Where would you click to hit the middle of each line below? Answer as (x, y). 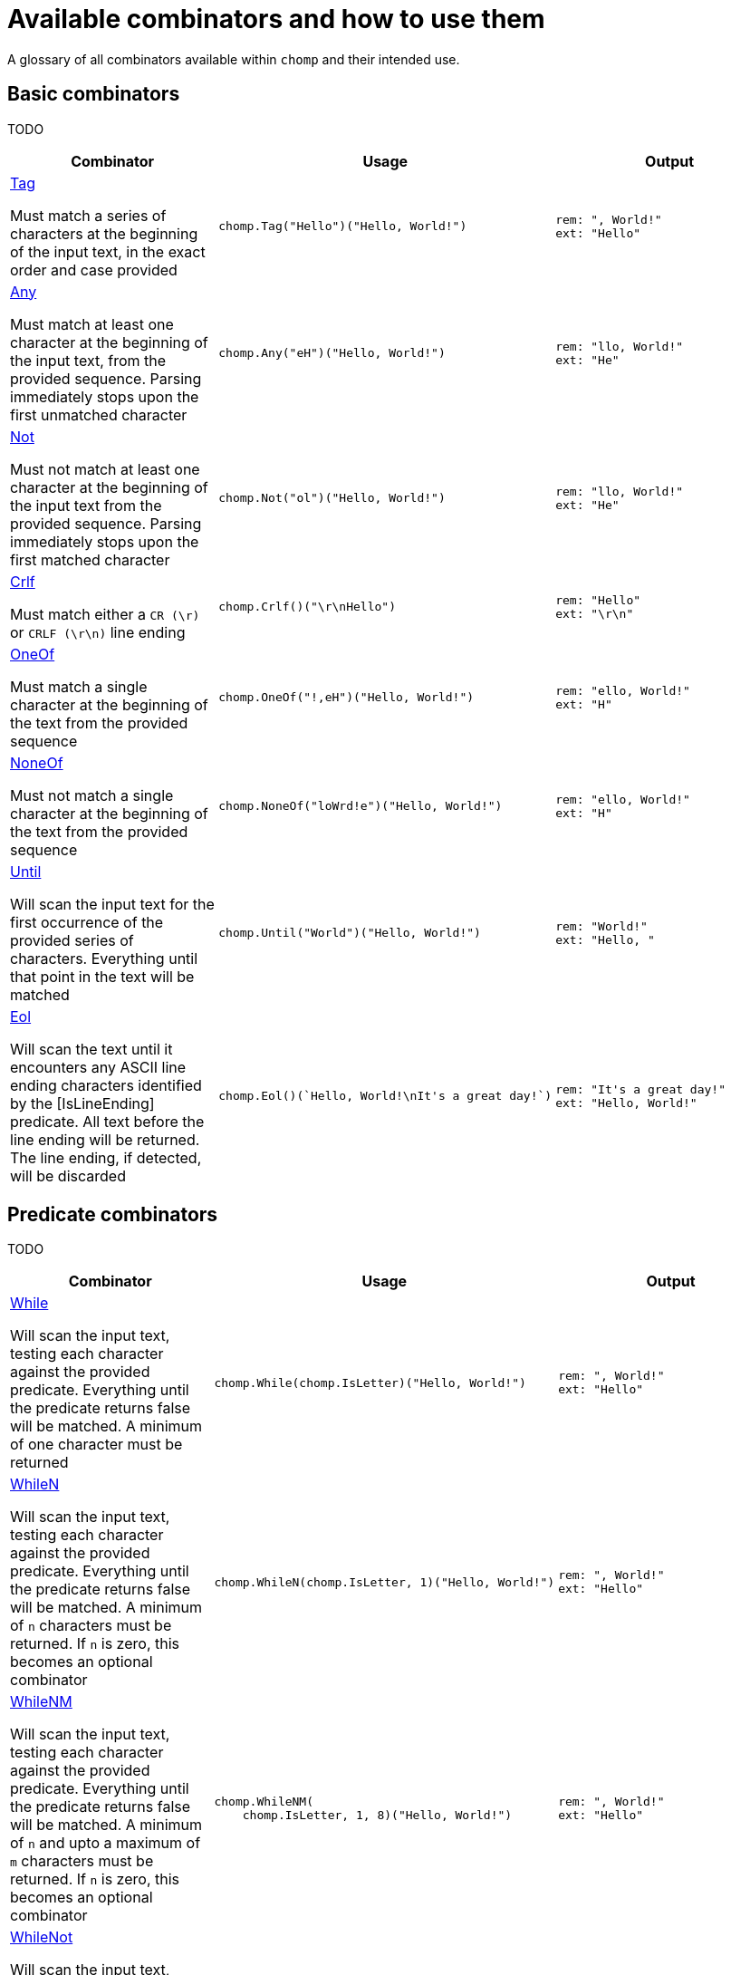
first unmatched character (99, 414)
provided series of (72, 940)
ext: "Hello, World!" (626, 1103)
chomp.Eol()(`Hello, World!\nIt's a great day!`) (385, 1096)
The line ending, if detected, (106, 1157)
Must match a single (79, 686)
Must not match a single (92, 795)
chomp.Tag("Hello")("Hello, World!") (343, 226)
